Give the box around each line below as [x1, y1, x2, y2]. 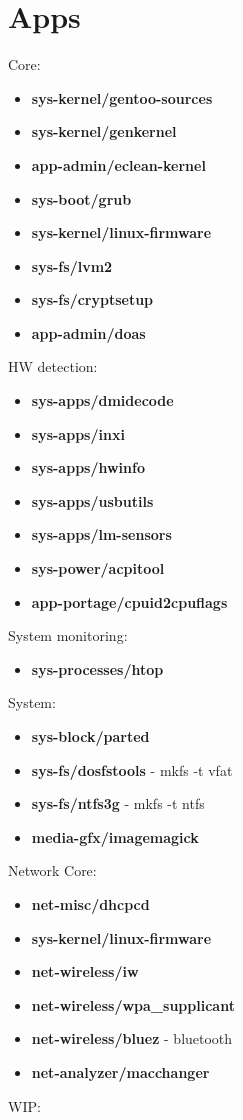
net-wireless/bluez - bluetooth [31, 1028, 233, 1049]
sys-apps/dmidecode [31, 390, 174, 411]
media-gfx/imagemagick [31, 826, 199, 847]
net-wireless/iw [31, 961, 139, 982]
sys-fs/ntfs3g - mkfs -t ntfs [31, 793, 205, 814]
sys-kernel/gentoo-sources [31, 87, 213, 108]
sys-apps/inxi [31, 423, 125, 444]
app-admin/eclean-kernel [31, 154, 206, 175]
